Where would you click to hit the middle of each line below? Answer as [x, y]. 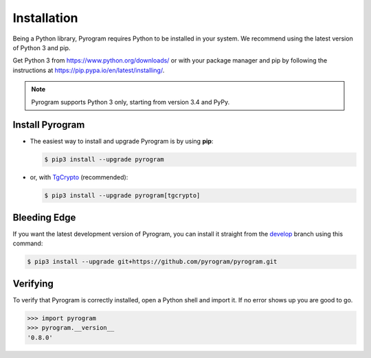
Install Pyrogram [49, 125]
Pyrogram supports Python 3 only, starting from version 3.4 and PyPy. [131, 102]
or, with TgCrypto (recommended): [79, 177]
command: [28, 243]
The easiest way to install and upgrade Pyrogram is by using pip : [122, 142]
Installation [45, 18]
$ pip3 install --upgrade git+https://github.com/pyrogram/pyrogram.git [152, 262]
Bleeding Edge [44, 217]
